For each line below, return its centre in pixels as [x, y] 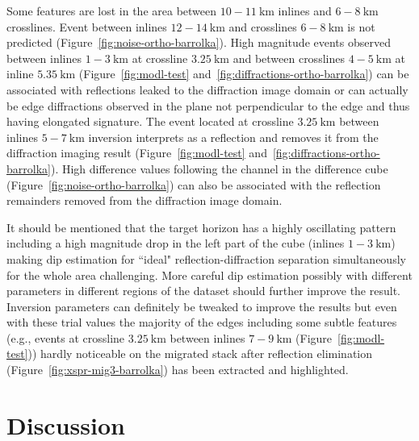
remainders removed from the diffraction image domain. [145, 200]
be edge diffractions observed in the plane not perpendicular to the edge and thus [208, 105]
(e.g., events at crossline [66, 337]
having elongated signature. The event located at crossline [150, 121]
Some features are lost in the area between [112, 10]
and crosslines [263, 26]
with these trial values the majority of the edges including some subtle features [202, 322]
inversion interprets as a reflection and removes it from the [233, 137]
